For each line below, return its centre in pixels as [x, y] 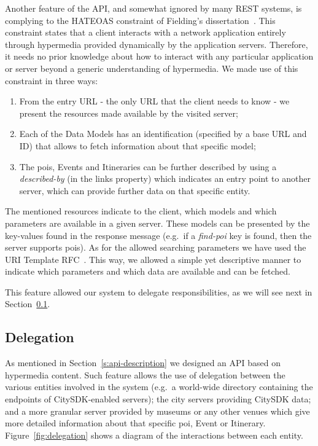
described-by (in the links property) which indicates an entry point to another [165, 178]
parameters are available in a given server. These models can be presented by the [157, 223]
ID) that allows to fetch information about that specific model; [138, 145]
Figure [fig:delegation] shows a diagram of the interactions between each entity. [154, 435]
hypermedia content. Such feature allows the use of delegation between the [145, 374]
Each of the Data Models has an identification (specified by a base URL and [163, 134]
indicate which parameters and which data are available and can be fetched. [148, 271]
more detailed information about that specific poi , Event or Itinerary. [135, 423]
